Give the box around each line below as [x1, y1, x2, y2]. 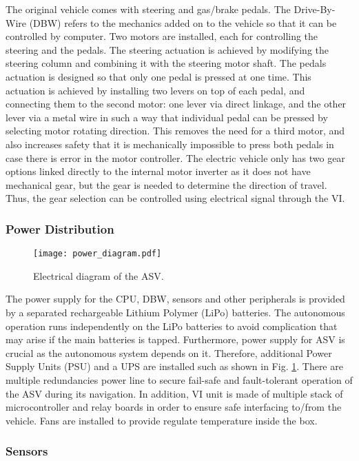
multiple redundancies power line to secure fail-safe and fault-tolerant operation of [6, 372, 353, 387]
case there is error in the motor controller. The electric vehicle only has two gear [6, 150, 345, 165]
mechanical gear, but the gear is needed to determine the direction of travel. [6, 177, 327, 192]
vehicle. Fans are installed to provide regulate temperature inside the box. [6, 413, 318, 427]
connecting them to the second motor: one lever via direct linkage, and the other [6, 96, 347, 111]
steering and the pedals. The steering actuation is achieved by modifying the [6, 42, 329, 57]
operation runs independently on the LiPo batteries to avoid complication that [6, 318, 338, 333]
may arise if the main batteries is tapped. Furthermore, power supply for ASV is [6, 332, 345, 347]
